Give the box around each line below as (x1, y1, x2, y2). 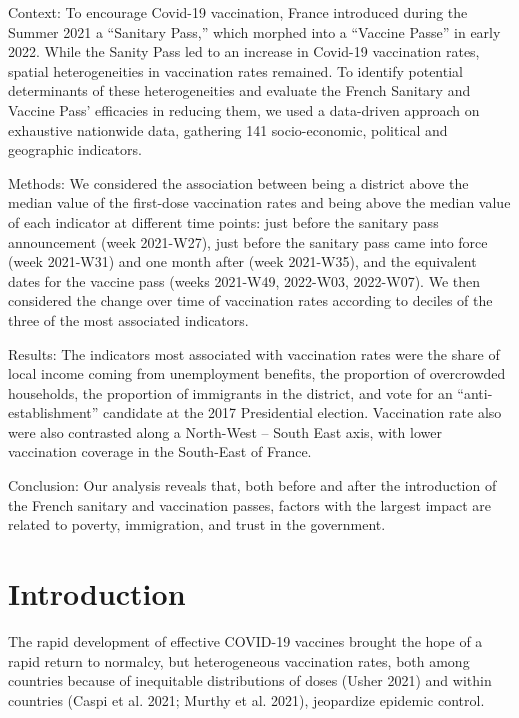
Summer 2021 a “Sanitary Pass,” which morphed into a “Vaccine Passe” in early (8, 21, 501, 42)
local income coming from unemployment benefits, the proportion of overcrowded (8, 363, 506, 384)
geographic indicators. (8, 139, 142, 160)
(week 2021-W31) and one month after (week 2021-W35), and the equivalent (8, 251, 477, 272)
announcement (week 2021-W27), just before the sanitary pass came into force (8, 231, 488, 252)
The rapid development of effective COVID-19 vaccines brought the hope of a (8, 630, 483, 651)
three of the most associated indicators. (8, 309, 249, 330)
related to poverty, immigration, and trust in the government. (8, 514, 386, 535)
